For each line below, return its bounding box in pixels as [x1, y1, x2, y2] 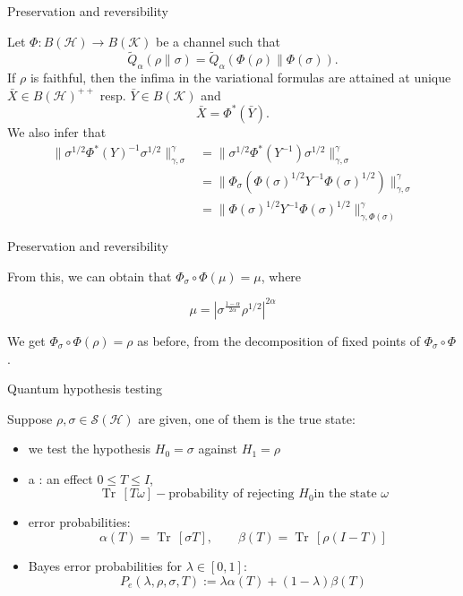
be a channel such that [156, 31, 280, 50]
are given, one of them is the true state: [138, 409, 356, 428]
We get [7, 331, 46, 350]
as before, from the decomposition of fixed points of [137, 331, 420, 350]
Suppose [7, 409, 53, 428]
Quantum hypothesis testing [7, 379, 162, 398]
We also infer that [7, 122, 107, 141]
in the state [313, 488, 377, 501]
